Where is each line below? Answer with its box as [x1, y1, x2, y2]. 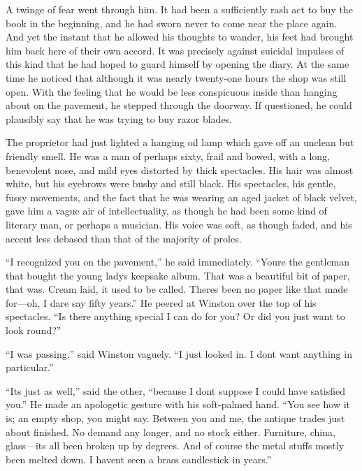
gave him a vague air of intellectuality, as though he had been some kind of [6, 203, 327, 218]
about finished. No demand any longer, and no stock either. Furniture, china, [6, 424, 335, 439]
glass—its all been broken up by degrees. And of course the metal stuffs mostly [6, 438, 345, 453]
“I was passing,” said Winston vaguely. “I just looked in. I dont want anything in [6, 346, 352, 361]
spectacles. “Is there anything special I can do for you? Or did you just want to [6, 309, 345, 324]
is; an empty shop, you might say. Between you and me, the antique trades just [6, 411, 345, 426]
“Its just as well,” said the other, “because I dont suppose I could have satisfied [6, 383, 346, 398]
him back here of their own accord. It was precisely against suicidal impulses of [6, 43, 345, 57]
